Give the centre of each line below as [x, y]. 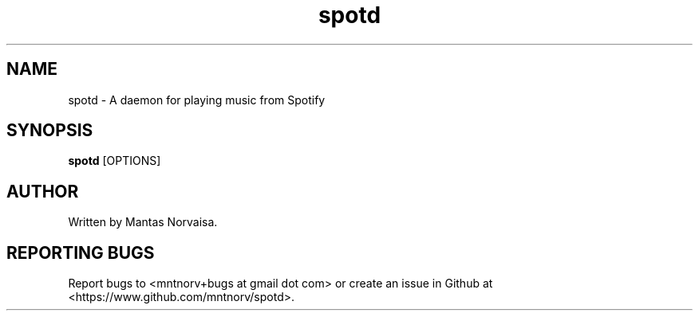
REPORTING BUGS [81, 252]
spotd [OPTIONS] [115, 161]
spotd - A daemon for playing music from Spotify [197, 100]
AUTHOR [43, 191]
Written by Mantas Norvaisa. [143, 222]
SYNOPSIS [50, 131]
